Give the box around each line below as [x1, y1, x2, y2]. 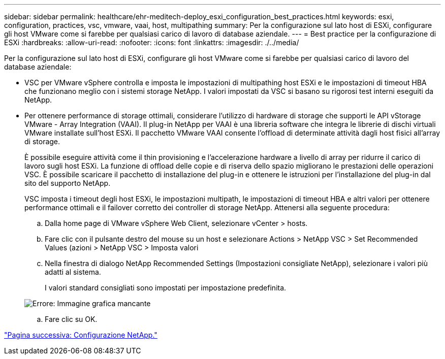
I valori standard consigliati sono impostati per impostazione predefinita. [45, 283, 287, 292]
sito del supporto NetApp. [24, 179, 111, 187]
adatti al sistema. [45, 268, 101, 276]
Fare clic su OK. [45, 315, 98, 323]
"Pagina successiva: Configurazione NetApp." [4, 331, 157, 339]
